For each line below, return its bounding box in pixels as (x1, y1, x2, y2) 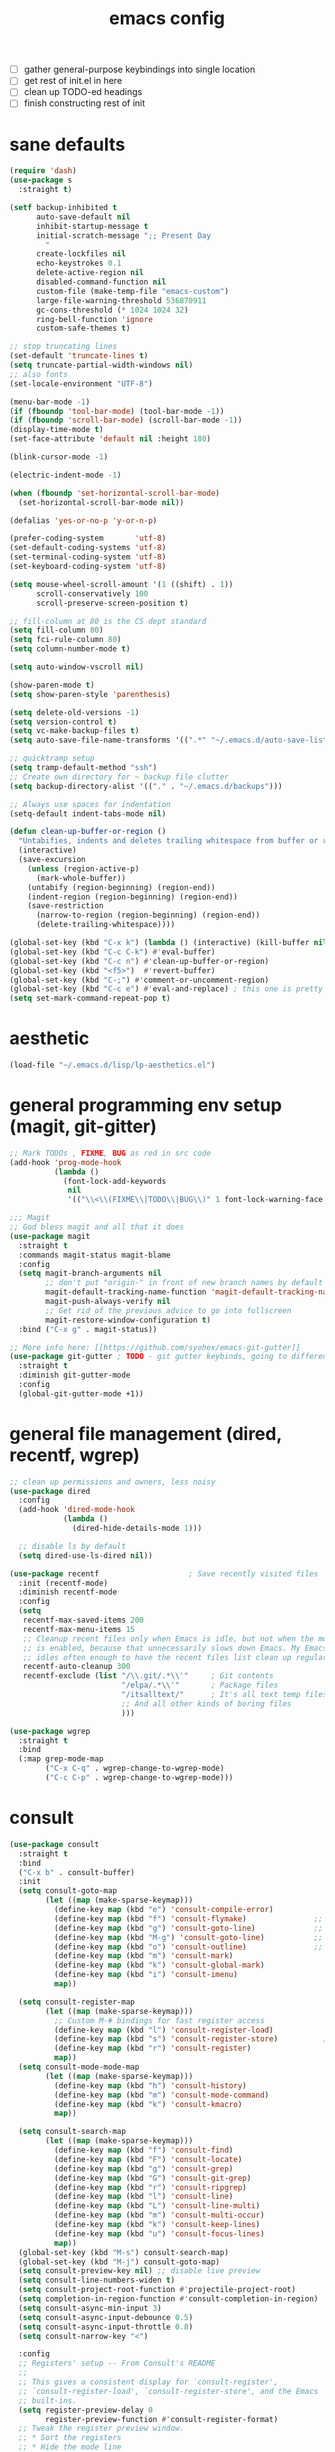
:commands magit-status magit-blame (18, 1250, 171, 1260)
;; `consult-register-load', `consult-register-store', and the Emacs (18, 2386, 319, 2396)
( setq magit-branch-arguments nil (18, 1268, 162, 1279)
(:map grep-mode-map (18, 1754, 104, 1764)
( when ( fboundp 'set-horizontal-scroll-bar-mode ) (9, 488, 221, 498)
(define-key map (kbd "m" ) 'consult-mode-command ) (53, 2090, 270, 2100)
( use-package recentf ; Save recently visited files (9, 1568, 319, 1579)
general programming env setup (9, 1094, 282, 1117)
